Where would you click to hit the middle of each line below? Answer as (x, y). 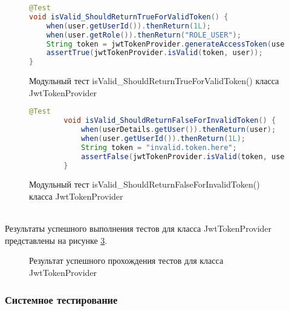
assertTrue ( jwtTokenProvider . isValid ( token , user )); (154, 53)
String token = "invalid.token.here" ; (159, 147)
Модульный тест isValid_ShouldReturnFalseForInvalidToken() (144, 184)
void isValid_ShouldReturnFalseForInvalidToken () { (170, 121)
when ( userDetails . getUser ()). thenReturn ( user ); (178, 130)
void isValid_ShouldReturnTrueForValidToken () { (129, 17)
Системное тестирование (61, 299)
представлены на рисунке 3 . (56, 240)
